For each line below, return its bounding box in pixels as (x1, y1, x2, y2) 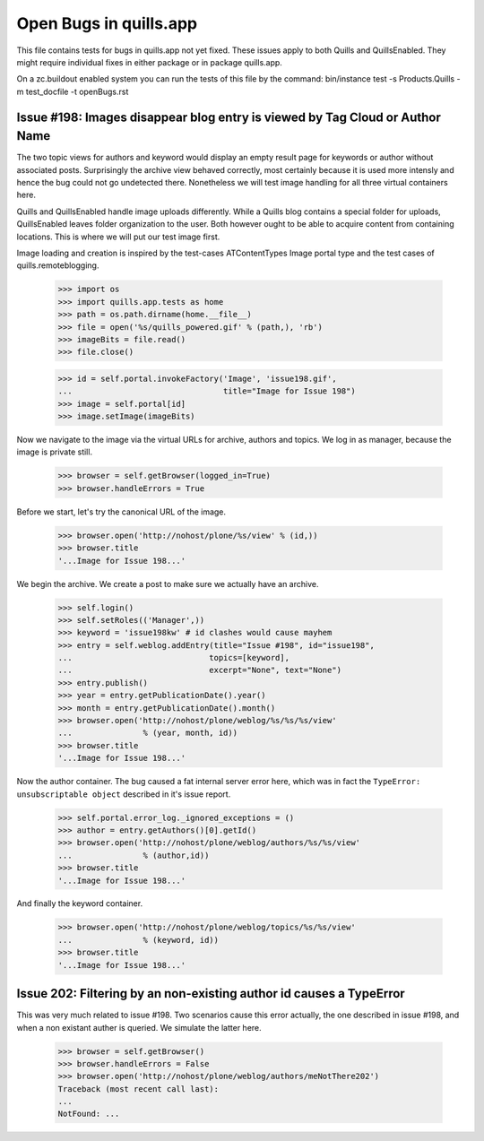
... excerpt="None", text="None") (57, 665, 342, 676)
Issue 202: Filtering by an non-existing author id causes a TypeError (16, 986, 405, 1001)
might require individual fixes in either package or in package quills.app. (16, 56, 282, 67)
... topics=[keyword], (57, 653, 290, 663)
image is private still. (16, 446, 93, 457)
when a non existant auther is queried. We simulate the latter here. (16, 1022, 262, 1033)
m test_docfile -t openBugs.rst (16, 86, 129, 97)
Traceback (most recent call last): (57, 1084, 220, 1093)
